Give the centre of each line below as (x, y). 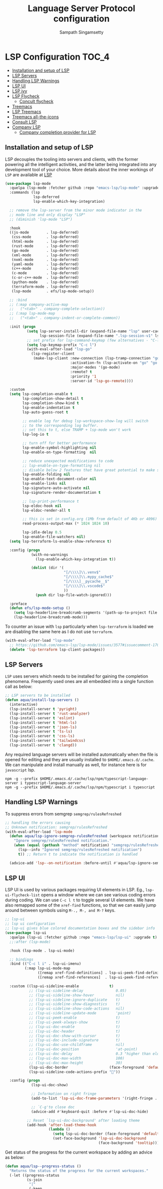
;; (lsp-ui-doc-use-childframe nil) (77, 1045)
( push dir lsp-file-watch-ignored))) (73, 595)
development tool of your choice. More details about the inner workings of (79, 169)
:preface (18, 604)
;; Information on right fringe (64, 1094)
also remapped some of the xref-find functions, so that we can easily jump (81, 905)
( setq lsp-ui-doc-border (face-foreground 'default (106, 1134)
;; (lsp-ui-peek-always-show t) (74, 1022)
